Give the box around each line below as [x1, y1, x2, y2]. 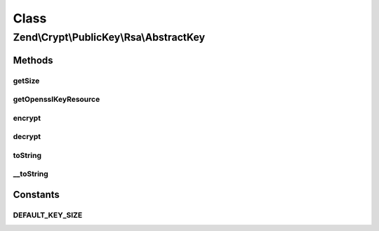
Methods [13, 54, 53, 66]
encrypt [13, 113, 41, 123]
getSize [13, 76, 40, 86]
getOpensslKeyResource [13, 95, 100, 105]
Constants [13, 189, 60, 201]
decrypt [13, 132, 41, 142]
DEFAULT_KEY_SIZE [13, 210, 83, 220]
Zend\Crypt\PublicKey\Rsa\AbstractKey [13, 31, 206, 44]
